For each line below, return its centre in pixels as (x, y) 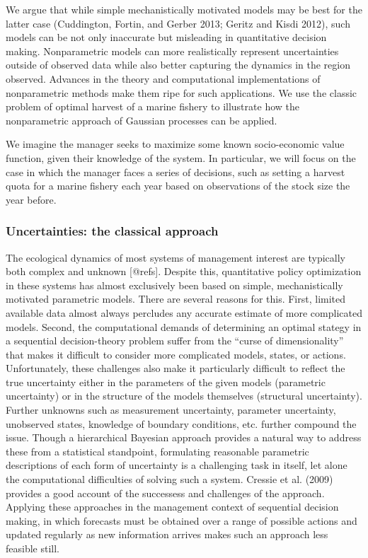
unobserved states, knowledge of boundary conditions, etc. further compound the (181, 423)
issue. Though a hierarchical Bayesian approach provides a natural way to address (184, 437)
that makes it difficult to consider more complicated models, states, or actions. (176, 354)
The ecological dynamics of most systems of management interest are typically (176, 257)
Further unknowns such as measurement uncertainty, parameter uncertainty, (171, 410)
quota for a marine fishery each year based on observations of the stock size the (178, 186)
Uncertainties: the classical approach (112, 231)
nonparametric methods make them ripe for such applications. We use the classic (182, 92)
